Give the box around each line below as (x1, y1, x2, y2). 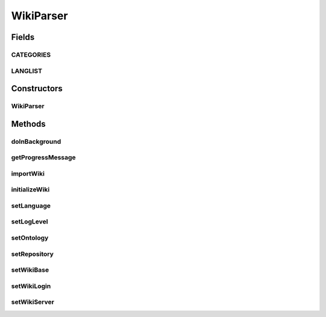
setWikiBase (11, 266, 50, 274)
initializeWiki (11, 185, 50, 194)
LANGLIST (11, 66, 42, 75)
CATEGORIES (11, 50, 51, 59)
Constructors (11, 83, 63, 94)
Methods (11, 118, 46, 129)
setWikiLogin (11, 281, 51, 290)
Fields (11, 32, 35, 42)
